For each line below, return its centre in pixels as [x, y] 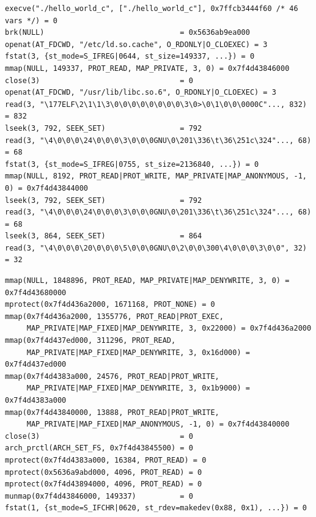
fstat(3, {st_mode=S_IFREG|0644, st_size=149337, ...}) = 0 [130, 57]
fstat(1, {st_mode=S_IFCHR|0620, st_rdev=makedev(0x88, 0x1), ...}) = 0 [156, 508]
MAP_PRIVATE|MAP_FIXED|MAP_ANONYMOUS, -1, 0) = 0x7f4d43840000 [158, 424]
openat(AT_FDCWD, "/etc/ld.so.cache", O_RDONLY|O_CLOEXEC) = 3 [136, 44]
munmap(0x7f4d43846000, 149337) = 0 [99, 496]
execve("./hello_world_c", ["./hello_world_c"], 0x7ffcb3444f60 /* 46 [152, 9]
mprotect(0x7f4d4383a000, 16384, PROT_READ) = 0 [106, 460]
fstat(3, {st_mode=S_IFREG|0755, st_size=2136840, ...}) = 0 [132, 164]
